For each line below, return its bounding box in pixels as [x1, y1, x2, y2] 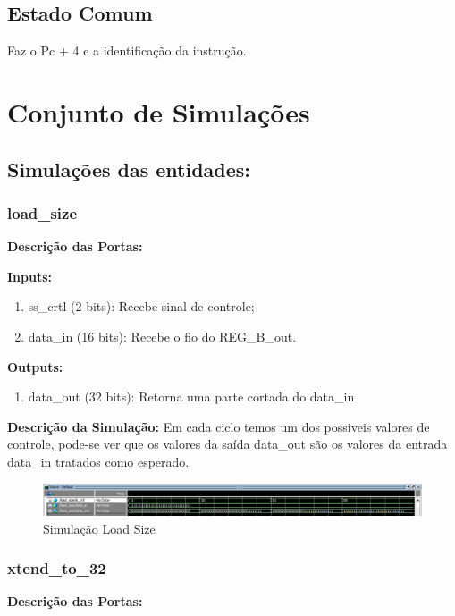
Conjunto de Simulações [7, 93, 310, 130]
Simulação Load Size [43, 519, 156, 537]
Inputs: [7, 266, 53, 285]
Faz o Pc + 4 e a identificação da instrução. [7, 41, 247, 60]
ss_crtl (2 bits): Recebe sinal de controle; [28, 297, 255, 316]
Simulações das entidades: [7, 155, 251, 182]
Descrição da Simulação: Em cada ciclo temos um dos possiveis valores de [7, 417, 430, 435]
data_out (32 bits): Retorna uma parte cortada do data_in [28, 387, 355, 406]
